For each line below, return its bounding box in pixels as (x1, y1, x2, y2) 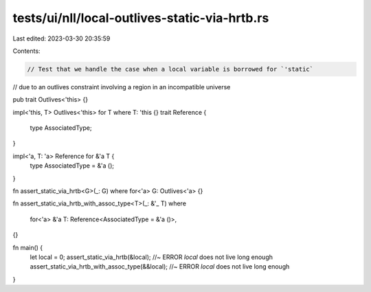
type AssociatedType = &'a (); (30, 161, 115, 170)
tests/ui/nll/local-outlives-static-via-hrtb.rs (12, 10, 269, 25)
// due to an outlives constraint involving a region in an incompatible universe (12, 82, 231, 91)
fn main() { (12, 243, 43, 251)
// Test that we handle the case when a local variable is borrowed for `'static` (27, 65, 314, 73)
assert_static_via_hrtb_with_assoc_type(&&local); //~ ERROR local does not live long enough (30, 262, 290, 271)
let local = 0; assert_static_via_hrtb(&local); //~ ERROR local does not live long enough (30, 253, 273, 261)
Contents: (12, 47, 41, 55)
